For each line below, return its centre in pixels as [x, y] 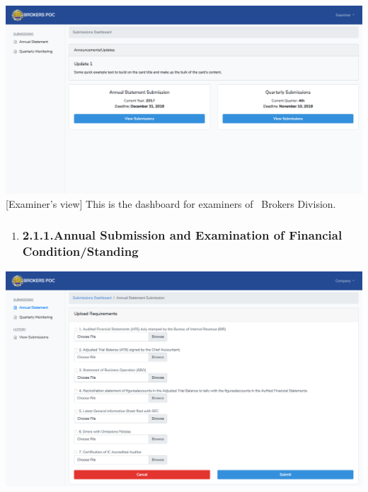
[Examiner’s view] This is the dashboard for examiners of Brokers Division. [171, 203]
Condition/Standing [80, 251]
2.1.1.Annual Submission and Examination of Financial [182, 235]
